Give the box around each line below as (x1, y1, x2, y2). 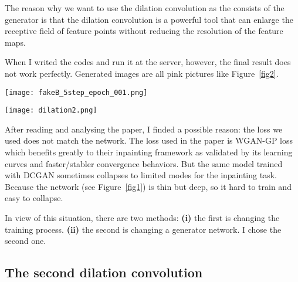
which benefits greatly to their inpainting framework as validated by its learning (5, 146, 293, 158)
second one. (5, 235, 46, 247)
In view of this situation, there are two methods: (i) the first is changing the (5, 212, 280, 224)
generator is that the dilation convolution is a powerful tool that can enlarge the (5, 13, 293, 25)
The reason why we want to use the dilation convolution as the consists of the (5, 2, 285, 13)
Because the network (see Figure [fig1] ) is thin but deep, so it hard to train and (5, 180, 292, 192)
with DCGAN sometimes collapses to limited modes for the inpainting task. (5, 169, 277, 181)
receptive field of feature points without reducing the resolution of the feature (5, 25, 283, 37)
